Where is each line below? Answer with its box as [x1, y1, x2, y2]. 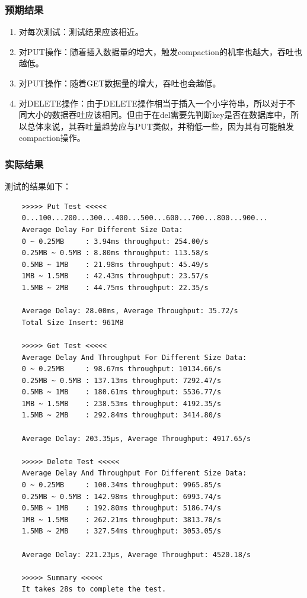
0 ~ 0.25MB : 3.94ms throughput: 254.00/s [21, 237, 209, 246]
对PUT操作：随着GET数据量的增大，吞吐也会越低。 [18, 77, 221, 89]
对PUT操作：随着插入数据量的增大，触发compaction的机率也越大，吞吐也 [18, 45, 302, 57]
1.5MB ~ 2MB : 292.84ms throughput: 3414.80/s [21, 411, 222, 420]
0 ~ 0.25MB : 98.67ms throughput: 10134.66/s [21, 365, 222, 374]
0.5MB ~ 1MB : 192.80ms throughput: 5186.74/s [21, 504, 222, 513]
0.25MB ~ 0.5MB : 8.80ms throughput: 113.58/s [21, 249, 209, 258]
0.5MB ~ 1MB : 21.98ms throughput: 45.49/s [21, 260, 209, 269]
